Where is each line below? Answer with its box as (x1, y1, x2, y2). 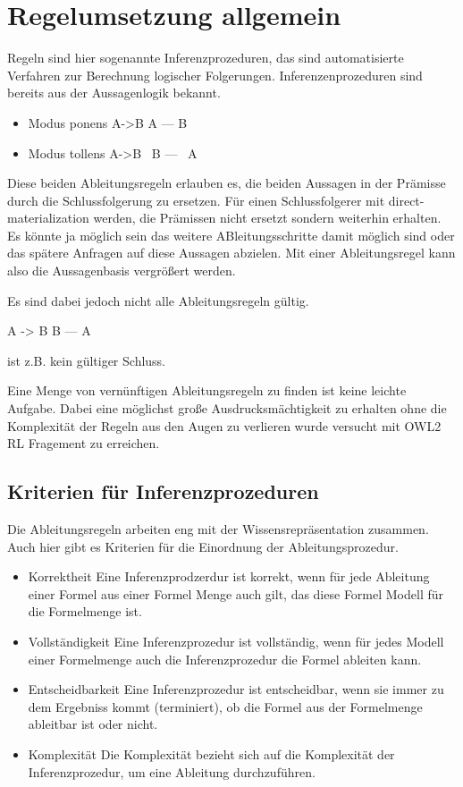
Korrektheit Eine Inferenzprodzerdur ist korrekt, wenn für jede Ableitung (28, 567, 430, 586)
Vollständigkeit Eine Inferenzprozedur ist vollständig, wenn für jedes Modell (28, 631, 444, 650)
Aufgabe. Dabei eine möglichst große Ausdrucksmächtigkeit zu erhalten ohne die (7, 399, 447, 418)
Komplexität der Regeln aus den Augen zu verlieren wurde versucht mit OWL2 (7, 416, 442, 435)
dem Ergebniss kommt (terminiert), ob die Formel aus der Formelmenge (28, 697, 423, 715)
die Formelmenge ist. (28, 602, 142, 621)
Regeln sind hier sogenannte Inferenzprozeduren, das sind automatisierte (7, 48, 404, 67)
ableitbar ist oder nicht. (28, 715, 158, 733)
